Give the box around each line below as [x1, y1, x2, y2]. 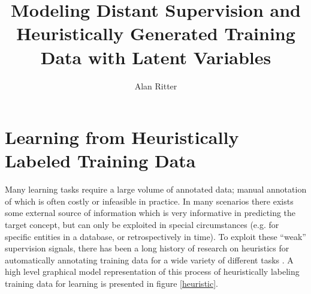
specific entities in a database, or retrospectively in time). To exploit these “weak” [5, 230, 306, 242]
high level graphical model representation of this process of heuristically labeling [5, 265, 300, 278]
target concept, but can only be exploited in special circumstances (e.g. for [5, 218, 279, 230]
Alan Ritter [134, 79, 177, 92]
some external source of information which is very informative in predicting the [5, 206, 296, 219]
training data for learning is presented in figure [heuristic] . [5, 277, 218, 289]
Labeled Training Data [5, 148, 196, 173]
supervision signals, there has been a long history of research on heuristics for [5, 242, 289, 254]
